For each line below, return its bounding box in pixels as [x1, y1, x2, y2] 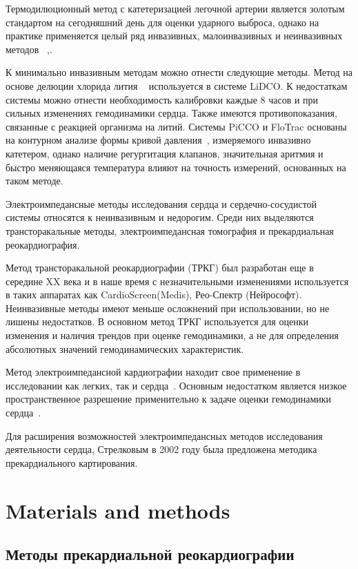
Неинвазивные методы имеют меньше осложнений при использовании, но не [6, 300, 330, 315]
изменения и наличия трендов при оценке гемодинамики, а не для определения [6, 328, 339, 343]
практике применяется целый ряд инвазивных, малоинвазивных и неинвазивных [6, 28, 343, 43]
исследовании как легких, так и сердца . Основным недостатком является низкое [6, 378, 347, 392]
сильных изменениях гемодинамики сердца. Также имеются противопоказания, [6, 106, 337, 120]
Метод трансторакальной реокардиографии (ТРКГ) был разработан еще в [6, 260, 314, 275]
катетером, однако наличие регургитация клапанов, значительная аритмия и [6, 146, 324, 160]
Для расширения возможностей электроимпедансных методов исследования [6, 428, 323, 443]
